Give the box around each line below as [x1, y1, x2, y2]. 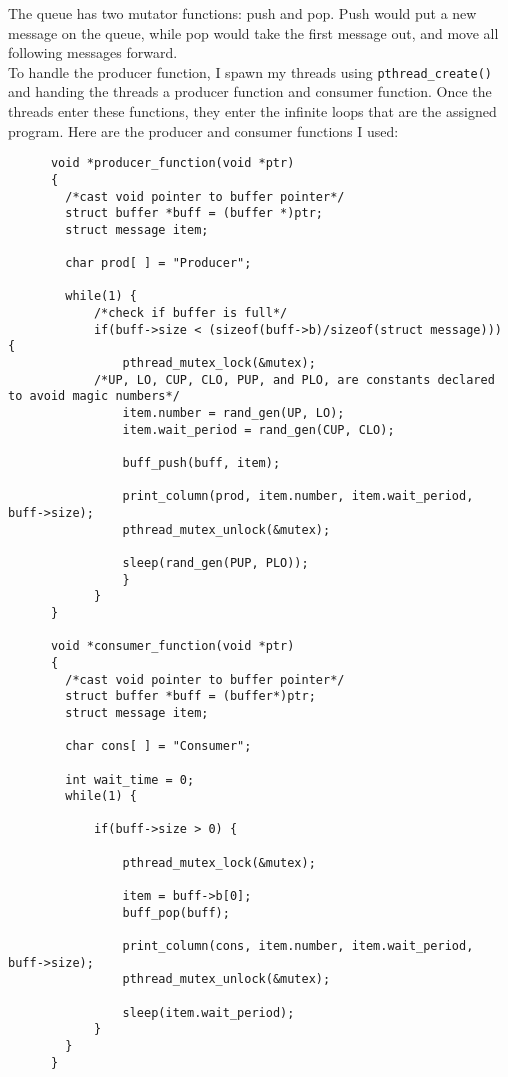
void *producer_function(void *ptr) [50, 156, 295, 171]
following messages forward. [8, 42, 178, 63]
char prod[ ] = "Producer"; [65, 256, 252, 271]
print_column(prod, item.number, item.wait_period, [122, 489, 474, 504]
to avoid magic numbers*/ [8, 389, 180, 404]
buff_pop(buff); [122, 905, 230, 920]
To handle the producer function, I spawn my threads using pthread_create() [8, 61, 492, 82]
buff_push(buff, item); [122, 456, 281, 471]
